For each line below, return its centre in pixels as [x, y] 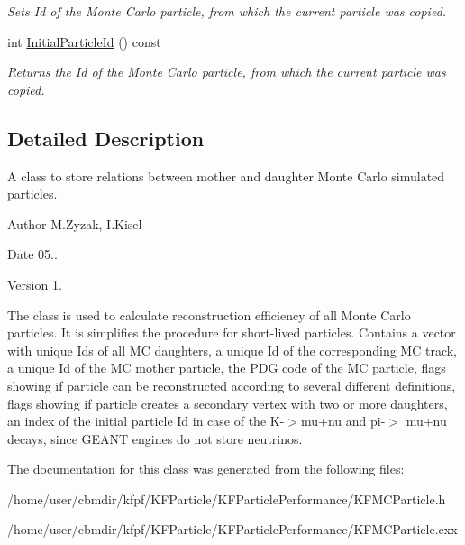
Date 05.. [32, 254]
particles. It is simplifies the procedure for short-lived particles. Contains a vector [232, 333]
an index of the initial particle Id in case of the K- [146, 421]
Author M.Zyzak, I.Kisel [75, 223]
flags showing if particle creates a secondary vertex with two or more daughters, [228, 403]
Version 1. [35, 284]
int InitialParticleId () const [84, 41]
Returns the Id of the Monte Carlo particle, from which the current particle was [227, 72]
